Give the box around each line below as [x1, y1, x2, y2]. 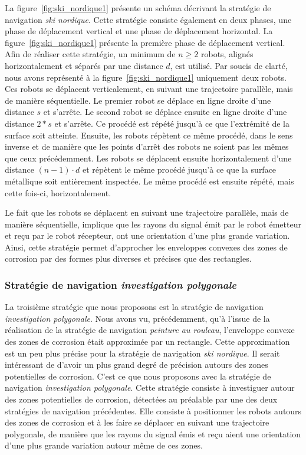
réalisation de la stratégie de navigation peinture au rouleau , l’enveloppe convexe [5, 324, 295, 336]
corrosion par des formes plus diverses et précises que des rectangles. [5, 252, 252, 265]
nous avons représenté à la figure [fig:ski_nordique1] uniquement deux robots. [5, 71, 287, 83]
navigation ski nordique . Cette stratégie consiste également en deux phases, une [5, 13, 292, 25]
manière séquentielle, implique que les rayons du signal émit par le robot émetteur [5, 217, 301, 230]
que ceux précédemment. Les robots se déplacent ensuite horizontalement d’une [5, 151, 292, 164]
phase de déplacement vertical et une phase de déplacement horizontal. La [5, 25, 273, 37]
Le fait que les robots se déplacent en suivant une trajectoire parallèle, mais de [5, 206, 289, 219]
